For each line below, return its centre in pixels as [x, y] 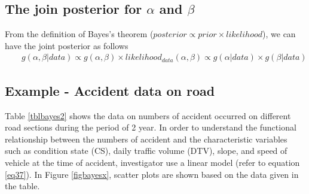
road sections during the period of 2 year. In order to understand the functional [151, 127]
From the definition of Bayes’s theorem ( [79, 34]
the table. [22, 186]
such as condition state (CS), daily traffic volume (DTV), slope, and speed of [146, 151]
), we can [279, 34]
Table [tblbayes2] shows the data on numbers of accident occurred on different [148, 115]
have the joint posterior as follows [67, 45]
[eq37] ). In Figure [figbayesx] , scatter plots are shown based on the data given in [152, 174]
